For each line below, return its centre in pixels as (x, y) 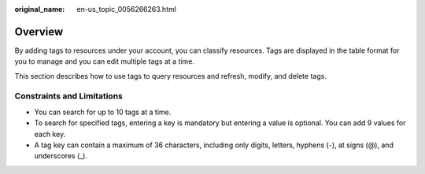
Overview (39, 31)
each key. (50, 134)
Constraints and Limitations (69, 96)
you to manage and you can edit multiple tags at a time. (104, 61)
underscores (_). (61, 156)
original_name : (40, 9)
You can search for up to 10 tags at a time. (103, 112)
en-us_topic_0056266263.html (127, 9)
